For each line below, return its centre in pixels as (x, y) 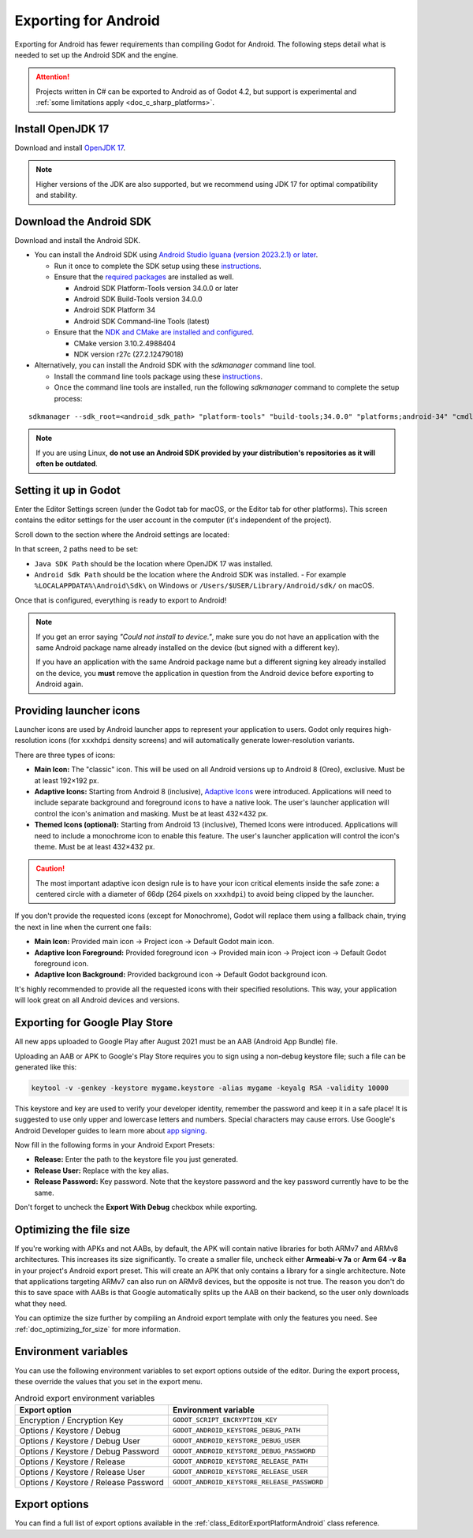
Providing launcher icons (77, 710)
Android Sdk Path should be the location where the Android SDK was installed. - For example (190, 574)
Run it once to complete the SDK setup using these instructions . (158, 266)
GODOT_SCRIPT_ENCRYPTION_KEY (225, 1420)
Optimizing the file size (72, 1229)
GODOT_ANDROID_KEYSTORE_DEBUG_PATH (236, 1430)
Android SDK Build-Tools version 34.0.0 (138, 299)
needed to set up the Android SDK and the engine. (97, 54)
